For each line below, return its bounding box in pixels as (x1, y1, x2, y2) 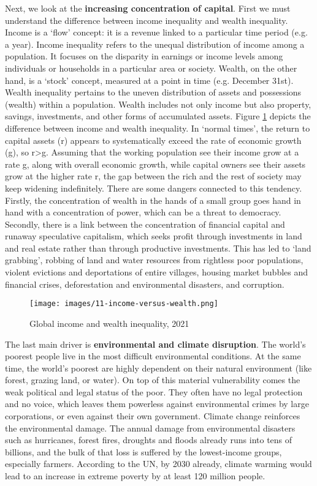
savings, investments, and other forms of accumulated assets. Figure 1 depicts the (5, 110, 311, 122)
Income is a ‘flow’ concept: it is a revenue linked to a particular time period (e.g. (5, 26, 308, 39)
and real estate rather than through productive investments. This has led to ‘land (5, 241, 311, 254)
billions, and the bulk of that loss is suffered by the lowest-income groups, (5, 445, 282, 458)
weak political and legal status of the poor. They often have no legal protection (5, 385, 303, 398)
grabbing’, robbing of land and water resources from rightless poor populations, (5, 253, 304, 266)
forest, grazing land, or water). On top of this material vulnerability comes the (5, 373, 300, 386)
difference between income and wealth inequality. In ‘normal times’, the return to (5, 121, 310, 134)
